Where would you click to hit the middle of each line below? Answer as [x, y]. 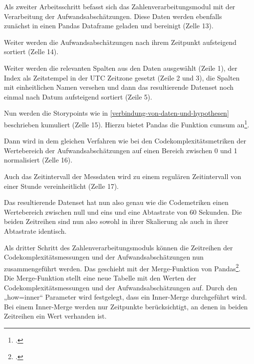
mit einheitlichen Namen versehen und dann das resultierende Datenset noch [119, 87]
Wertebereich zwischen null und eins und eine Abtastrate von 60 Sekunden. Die [123, 212]
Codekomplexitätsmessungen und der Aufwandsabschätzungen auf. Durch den [121, 287]
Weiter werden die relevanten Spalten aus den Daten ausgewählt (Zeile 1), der [121, 68]
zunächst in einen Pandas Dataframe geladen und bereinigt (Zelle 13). [109, 26]
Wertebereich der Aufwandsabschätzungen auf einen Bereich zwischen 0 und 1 [121, 150]
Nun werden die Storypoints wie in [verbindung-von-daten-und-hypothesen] [116, 113]
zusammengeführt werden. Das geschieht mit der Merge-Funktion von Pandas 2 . [122, 267]
